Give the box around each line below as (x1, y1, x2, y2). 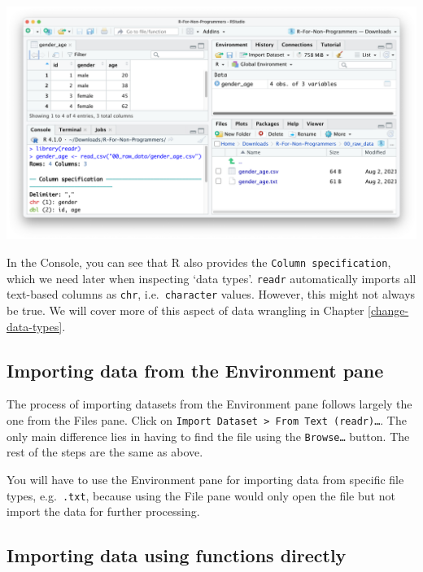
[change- (368, 302, 409, 319)
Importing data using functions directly (7, 543, 347, 568)
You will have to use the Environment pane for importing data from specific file (7, 470, 404, 487)
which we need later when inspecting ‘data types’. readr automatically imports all (7, 269, 416, 286)
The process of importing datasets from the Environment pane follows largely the (7, 395, 412, 413)
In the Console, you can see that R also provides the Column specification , (7, 254, 391, 271)
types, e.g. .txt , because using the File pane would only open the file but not (7, 487, 395, 504)
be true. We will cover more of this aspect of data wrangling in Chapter (7, 302, 364, 319)
